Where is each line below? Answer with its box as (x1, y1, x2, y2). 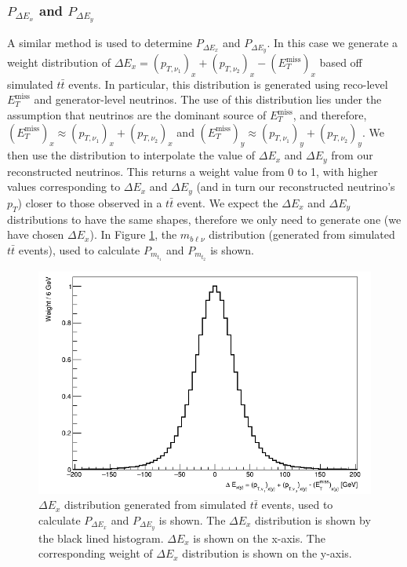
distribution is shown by (255, 511, 371, 528)
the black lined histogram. (38, 529, 164, 546)
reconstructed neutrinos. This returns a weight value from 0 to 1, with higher (7, 163, 378, 179)
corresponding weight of (38, 545, 153, 562)
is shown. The (158, 511, 226, 528)
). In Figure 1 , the (89, 226, 177, 243)
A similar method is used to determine (7, 35, 192, 51)
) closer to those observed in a (17, 194, 162, 210)
